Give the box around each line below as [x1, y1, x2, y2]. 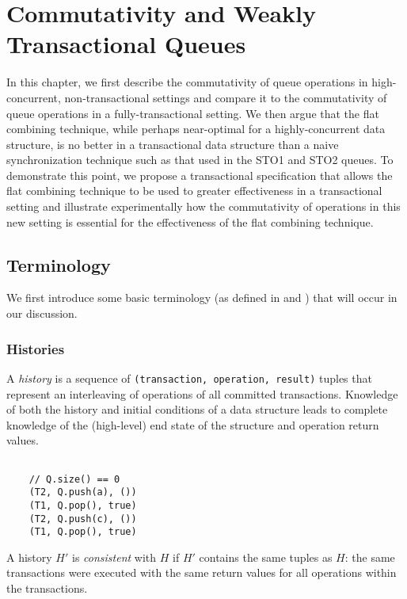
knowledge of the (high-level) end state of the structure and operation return [6, 416, 379, 433]
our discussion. [6, 305, 78, 322]
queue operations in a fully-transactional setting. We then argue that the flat [6, 105, 379, 121]
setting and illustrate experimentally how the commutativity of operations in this [6, 198, 401, 215]
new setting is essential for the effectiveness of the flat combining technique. [6, 213, 374, 230]
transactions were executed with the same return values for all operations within [6, 564, 397, 581]
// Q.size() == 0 [29, 473, 120, 485]
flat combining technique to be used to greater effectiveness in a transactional [6, 182, 382, 199]
